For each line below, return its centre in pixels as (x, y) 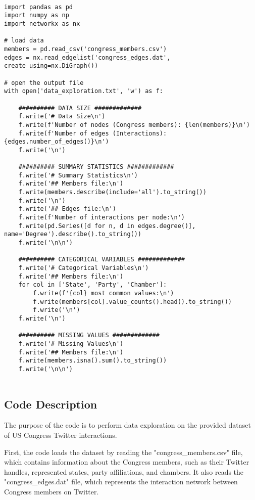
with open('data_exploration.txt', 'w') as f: (84, 91)
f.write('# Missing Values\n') (71, 344)
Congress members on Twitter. (52, 491)
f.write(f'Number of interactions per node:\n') (101, 218)
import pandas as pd (39, 7)
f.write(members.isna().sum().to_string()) (93, 361)
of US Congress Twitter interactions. (61, 435)
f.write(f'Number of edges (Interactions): (93, 133)
